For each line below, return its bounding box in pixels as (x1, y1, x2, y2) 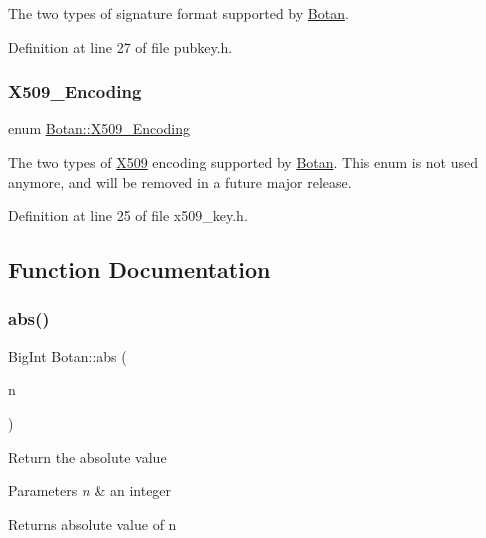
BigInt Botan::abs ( (8, 345, 127, 366)
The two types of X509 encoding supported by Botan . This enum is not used (8, 152, 479, 172)
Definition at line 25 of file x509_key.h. (8, 205, 248, 226)
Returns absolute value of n (8, 513, 177, 534)
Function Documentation (8, 254, 271, 285)
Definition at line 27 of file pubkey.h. (8, 36, 233, 57)
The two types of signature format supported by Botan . (8, 3, 349, 23)
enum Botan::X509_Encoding (8, 118, 191, 139)
